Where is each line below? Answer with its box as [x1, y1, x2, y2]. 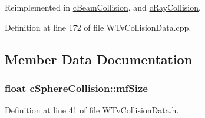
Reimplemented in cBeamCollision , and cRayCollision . [5, 1, 201, 13]
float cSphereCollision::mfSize [5, 80, 148, 95]
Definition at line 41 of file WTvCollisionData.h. [5, 104, 179, 116]
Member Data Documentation [5, 50, 193, 68]
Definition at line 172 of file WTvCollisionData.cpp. [5, 21, 191, 33]
